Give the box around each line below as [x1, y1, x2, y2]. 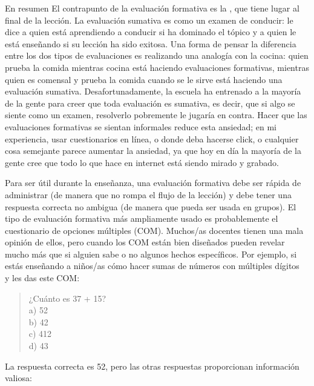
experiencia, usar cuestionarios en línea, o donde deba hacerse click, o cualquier [5, 132, 299, 145]
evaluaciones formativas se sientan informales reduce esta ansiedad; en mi [5, 120, 276, 133]
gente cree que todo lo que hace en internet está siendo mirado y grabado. [5, 156, 279, 168]
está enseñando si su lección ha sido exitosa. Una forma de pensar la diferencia [5, 37, 296, 50]
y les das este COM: [5, 271, 80, 284]
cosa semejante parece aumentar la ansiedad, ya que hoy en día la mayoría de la [5, 144, 301, 157]
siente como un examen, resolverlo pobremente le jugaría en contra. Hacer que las [5, 108, 307, 121]
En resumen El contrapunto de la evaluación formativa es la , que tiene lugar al [5, 2, 299, 14]
